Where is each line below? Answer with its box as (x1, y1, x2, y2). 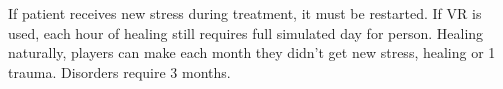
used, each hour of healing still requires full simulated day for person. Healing (8, 22, 484, 43)
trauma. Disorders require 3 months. (8, 61, 231, 82)
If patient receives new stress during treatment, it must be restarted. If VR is (8, 3, 482, 23)
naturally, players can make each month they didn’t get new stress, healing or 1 (8, 42, 496, 63)
